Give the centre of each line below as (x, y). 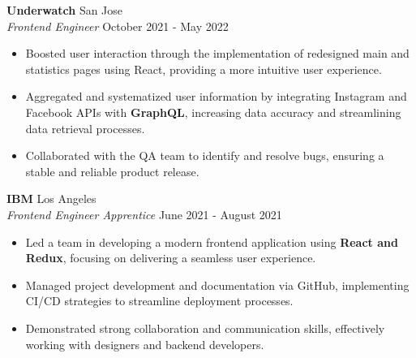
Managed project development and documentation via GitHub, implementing (217, 285)
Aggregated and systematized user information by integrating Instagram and (216, 96)
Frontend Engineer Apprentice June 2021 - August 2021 (144, 214)
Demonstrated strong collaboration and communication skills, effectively (205, 328)
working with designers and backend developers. (145, 344)
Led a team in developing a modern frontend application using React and (212, 242)
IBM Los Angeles (51, 198)
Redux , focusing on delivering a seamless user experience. (171, 258)
